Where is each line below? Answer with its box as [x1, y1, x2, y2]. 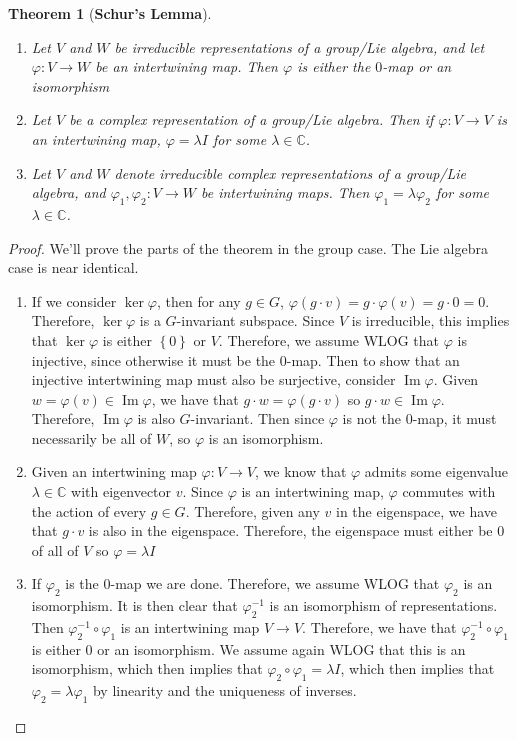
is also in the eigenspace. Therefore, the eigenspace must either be [88, 520, 493, 541]
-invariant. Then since [190, 408, 325, 429]
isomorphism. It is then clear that [31, 595, 238, 616]
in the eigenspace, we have [336, 500, 498, 521]
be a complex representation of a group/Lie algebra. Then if [69, 109, 434, 130]
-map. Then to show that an [286, 349, 460, 370]
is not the [342, 408, 402, 429]
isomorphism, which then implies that [31, 658, 263, 679]
